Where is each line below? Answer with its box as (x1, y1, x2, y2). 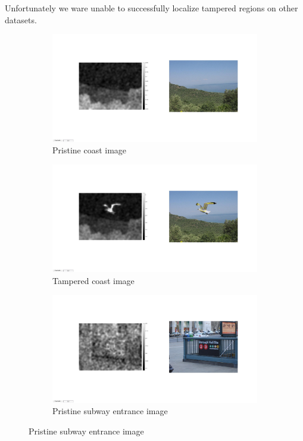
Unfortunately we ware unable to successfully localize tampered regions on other (5, 2, 298, 14)
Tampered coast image (52, 274, 135, 286)
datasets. (5, 13, 37, 26)
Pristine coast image (52, 144, 127, 156)
